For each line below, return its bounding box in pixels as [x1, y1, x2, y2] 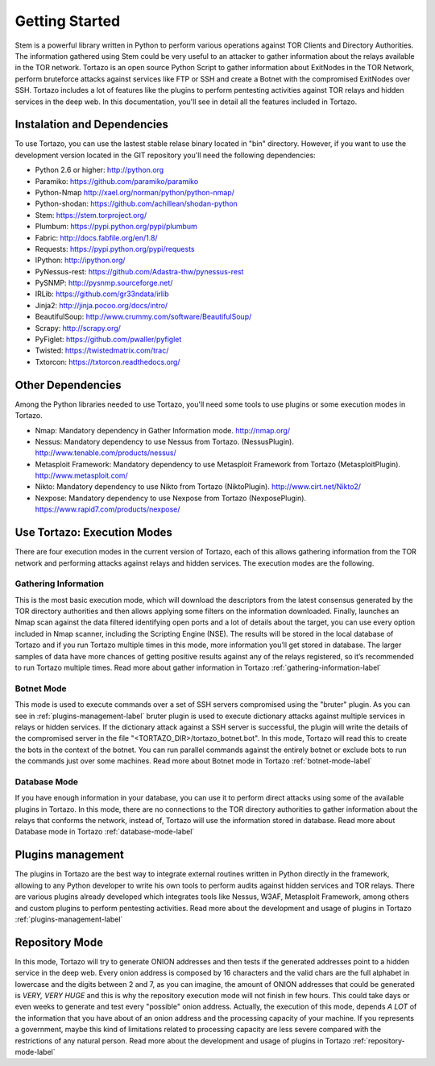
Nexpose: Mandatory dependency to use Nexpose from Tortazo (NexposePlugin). [35, 493, 306, 503]
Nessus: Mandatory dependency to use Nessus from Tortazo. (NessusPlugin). [35, 437, 294, 446]
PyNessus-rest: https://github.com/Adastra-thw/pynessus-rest [35, 266, 244, 276]
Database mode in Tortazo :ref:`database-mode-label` [14, 827, 195, 837]
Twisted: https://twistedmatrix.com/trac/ [35, 345, 169, 355]
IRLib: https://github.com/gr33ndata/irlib [35, 289, 169, 299]
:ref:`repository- [352, 1035, 406, 1045]
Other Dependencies [14, 378, 122, 391]
